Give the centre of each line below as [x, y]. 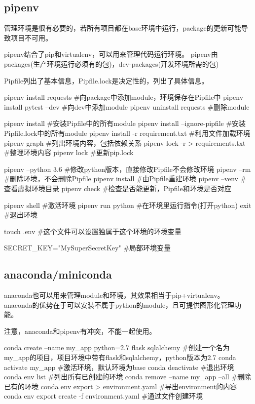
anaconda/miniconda [58, 274]
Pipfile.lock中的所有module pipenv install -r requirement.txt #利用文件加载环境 [127, 133]
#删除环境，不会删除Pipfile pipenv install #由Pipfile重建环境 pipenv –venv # [125, 179]
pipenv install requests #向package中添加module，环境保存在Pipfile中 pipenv [124, 97]
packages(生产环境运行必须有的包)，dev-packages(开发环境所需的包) [111, 63]
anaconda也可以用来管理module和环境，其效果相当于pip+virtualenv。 [114, 295]
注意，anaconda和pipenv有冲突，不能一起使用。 [80, 331]
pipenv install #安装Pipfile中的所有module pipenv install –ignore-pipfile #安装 [125, 123]
